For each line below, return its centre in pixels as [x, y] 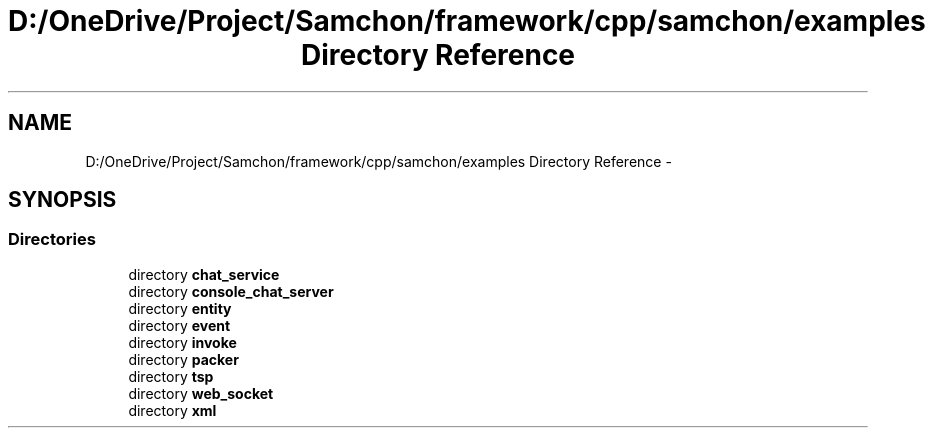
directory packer [183, 359]
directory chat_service [204, 274]
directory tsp [171, 376]
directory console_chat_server [231, 291]
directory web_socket [201, 393]
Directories [52, 239]
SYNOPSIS [62, 200]
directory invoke [182, 342]
